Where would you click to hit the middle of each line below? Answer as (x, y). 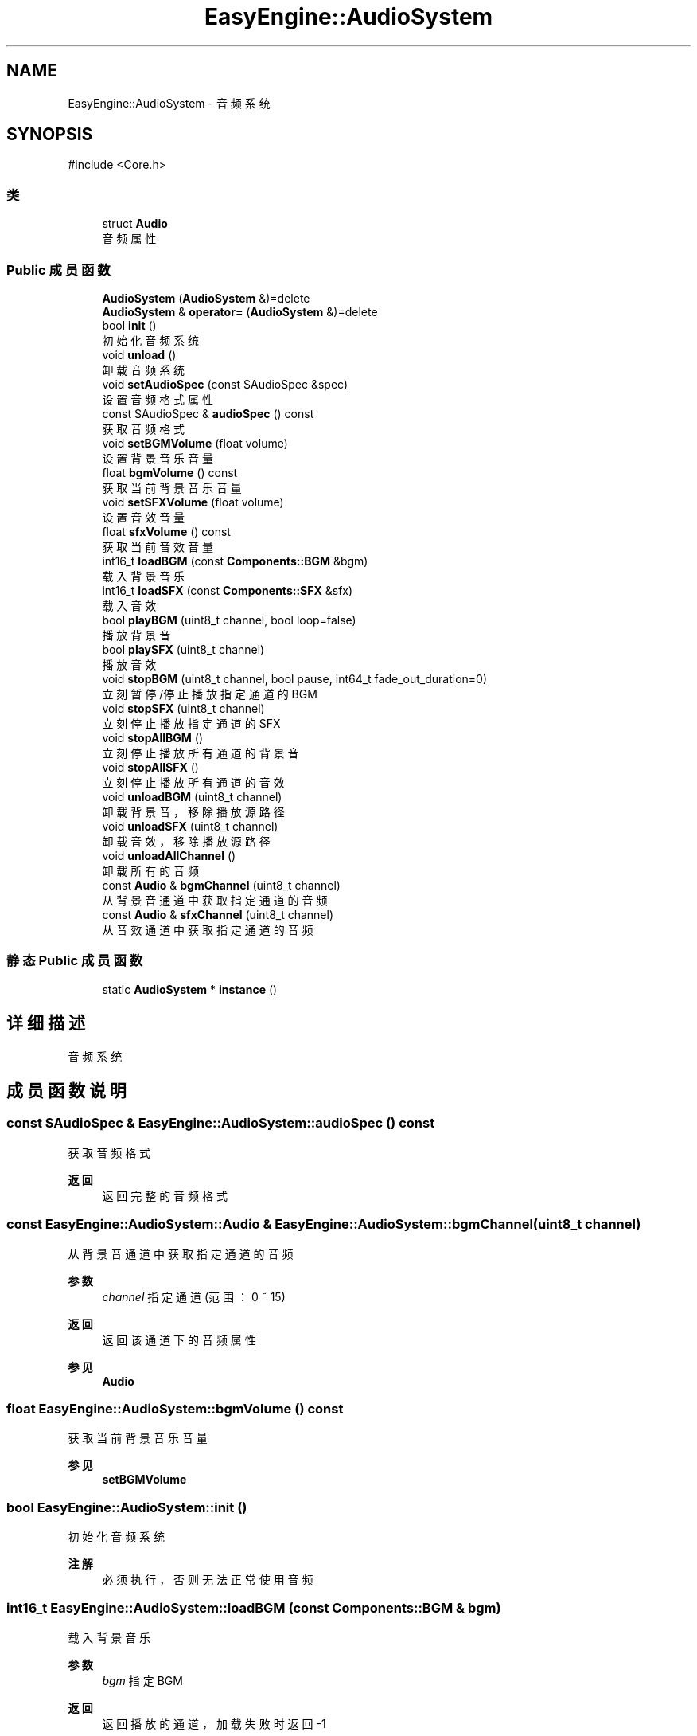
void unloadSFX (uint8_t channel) (190, 826)
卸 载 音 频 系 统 (144, 369)
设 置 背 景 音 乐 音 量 (158, 458)
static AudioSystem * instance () (190, 989)
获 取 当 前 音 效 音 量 (158, 546)
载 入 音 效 (129, 605)
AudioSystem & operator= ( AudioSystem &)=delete (240, 311)
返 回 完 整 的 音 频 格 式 (165, 1195)
